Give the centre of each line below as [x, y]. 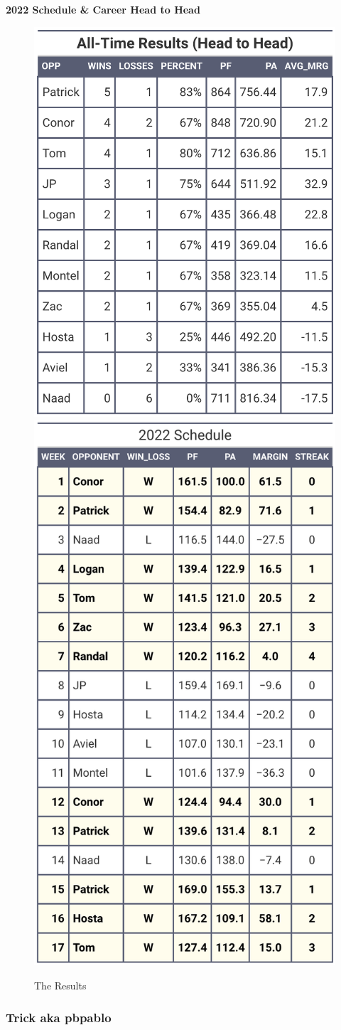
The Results [60, 986]
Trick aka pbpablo [59, 1017]
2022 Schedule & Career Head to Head [103, 9]
